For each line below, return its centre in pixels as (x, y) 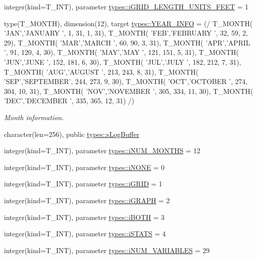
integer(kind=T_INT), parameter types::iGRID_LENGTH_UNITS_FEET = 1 (126, 6)
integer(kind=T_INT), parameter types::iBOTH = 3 (84, 217)
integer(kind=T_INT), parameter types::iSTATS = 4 (85, 234)
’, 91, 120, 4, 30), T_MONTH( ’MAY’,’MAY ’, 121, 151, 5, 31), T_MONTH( (122, 52)
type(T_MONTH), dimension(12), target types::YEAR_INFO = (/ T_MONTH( (128, 23)
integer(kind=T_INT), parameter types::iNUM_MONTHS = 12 (102, 151)
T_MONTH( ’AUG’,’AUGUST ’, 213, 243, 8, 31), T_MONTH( (101, 71)
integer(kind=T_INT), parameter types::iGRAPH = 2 (87, 200)
